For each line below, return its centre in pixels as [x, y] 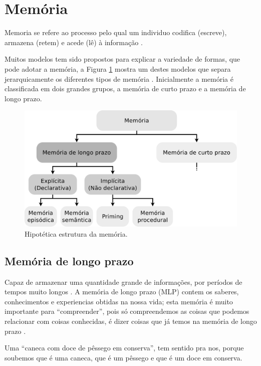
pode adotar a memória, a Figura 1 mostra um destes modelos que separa [118, 68]
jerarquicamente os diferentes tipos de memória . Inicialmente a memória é [119, 78]
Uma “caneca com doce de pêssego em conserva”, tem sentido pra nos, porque [124, 348]
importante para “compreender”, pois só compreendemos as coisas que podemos [127, 311]
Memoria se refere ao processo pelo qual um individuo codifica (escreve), [116, 32]
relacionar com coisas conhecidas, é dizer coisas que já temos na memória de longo [131, 321]
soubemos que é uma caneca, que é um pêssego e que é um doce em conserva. [123, 357]
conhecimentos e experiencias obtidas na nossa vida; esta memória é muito [119, 301]
